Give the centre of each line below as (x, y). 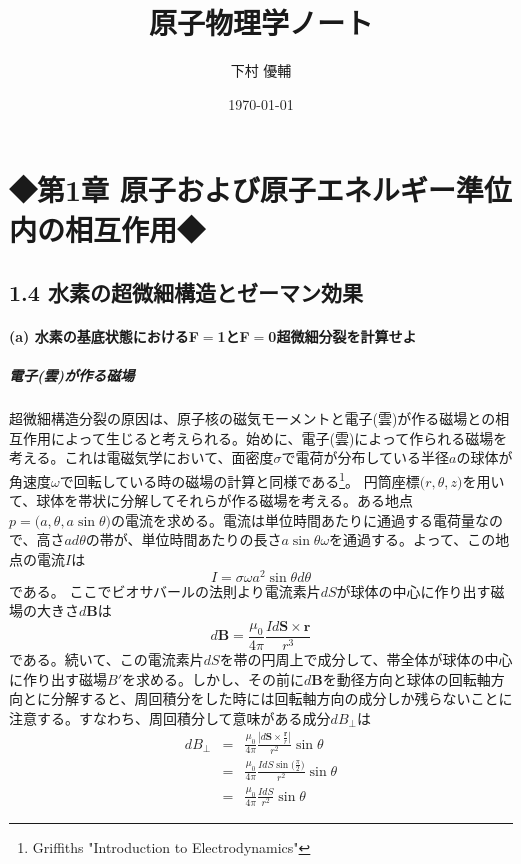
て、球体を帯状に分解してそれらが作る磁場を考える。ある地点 (211, 500)
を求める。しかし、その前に (213, 678)
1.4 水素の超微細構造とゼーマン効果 (186, 292)
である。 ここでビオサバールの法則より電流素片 (165, 590)
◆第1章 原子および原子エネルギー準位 (260, 189)
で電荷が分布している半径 (365, 457)
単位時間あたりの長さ (211, 539)
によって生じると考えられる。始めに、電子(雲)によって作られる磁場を (279, 437)
